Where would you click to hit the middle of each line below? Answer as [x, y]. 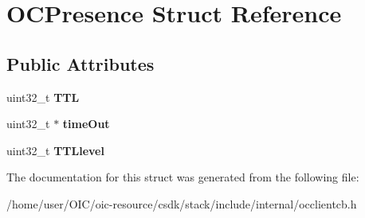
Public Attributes [80, 63]
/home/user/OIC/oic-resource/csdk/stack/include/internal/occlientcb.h [182, 203]
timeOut [86, 124]
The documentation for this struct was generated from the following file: [183, 177]
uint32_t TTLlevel [55, 150]
